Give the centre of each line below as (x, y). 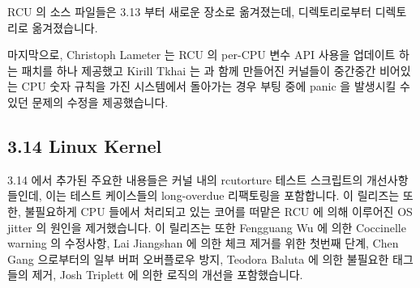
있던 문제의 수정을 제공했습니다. (88, 102)
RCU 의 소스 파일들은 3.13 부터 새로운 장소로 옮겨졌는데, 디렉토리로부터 (190, 11)
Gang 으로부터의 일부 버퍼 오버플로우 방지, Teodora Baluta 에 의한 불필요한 (198, 258)
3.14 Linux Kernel (85, 145)
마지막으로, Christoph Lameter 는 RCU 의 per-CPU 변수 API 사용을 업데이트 (201, 55)
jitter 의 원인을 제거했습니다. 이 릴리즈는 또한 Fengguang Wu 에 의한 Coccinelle (207, 227)
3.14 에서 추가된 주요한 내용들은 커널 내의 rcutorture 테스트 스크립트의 (185, 179)
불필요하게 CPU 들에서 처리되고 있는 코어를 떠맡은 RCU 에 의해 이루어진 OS (219, 211)
